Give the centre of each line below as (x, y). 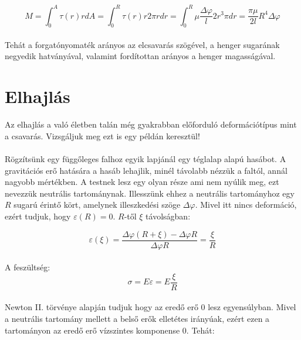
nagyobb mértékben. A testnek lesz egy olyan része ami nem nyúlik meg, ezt (142, 182)
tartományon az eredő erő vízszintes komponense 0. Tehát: (110, 330)
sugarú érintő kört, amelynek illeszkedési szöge (97, 205)
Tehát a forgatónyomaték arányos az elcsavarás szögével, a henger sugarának (142, 44)
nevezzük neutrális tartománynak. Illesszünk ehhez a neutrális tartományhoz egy (150, 193)
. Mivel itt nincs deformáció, (246, 205)
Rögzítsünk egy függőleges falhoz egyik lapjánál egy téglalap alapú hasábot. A (146, 158)
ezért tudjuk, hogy (38, 216)
